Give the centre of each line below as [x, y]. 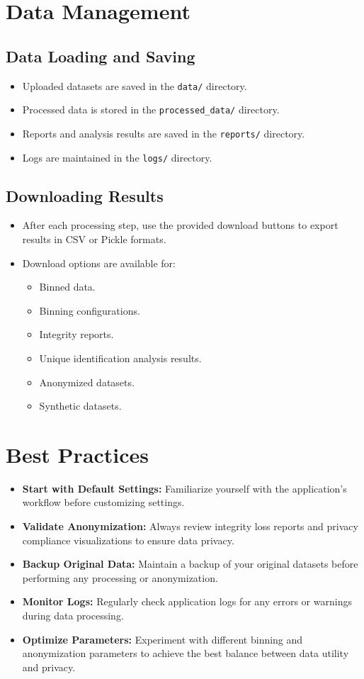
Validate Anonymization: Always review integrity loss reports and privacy [190, 526]
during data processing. [73, 616]
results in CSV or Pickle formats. [94, 239]
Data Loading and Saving [101, 56]
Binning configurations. [90, 310]
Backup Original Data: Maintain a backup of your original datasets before [190, 564]
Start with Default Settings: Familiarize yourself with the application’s [184, 488]
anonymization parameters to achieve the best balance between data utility [186, 653]
